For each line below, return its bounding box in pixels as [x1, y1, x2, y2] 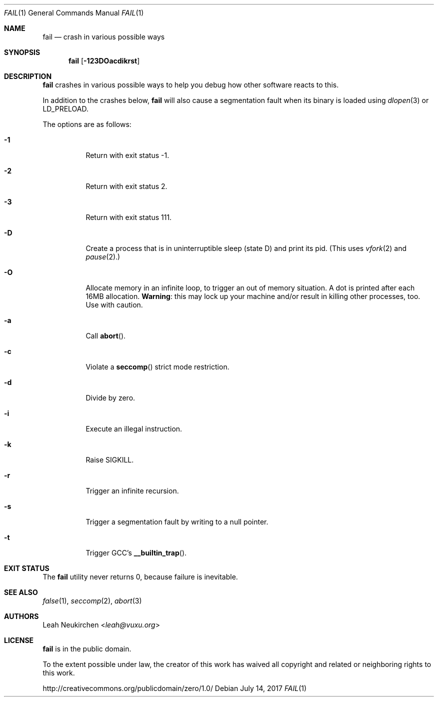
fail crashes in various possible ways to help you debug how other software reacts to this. [42, 80, 339, 89]
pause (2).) [85, 252, 120, 261]
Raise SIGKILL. [85, 455, 134, 464]
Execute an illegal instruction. [85, 424, 182, 433]
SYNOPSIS [4, 48, 40, 56]
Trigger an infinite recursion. [85, 486, 179, 495]
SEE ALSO [4, 588, 38, 596]
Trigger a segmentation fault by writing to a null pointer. [85, 517, 268, 526]
